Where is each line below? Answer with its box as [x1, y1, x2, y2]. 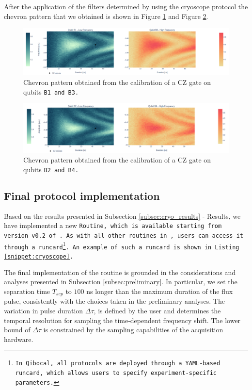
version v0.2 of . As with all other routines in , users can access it [4, 232, 243, 240]
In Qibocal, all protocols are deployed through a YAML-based [15, 360, 220, 367]
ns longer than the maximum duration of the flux [86, 286, 233, 296]
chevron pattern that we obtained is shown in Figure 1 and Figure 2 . [4, 11, 208, 21]
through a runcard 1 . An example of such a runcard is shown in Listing [4, 240, 239, 251]
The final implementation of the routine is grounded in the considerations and [4, 267, 236, 277]
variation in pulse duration [4, 306, 83, 315]
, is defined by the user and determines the [94, 306, 221, 315]
